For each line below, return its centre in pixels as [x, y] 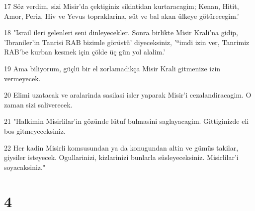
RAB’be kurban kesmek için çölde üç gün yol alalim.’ [85, 52]
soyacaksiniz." [25, 167]
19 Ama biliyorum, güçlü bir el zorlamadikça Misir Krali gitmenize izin [112, 68]
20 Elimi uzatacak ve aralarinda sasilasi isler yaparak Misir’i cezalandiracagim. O [128, 95]
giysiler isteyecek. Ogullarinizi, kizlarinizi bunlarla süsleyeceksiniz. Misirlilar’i [121, 157]
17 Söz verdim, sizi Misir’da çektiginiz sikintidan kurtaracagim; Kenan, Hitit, [122, 6]
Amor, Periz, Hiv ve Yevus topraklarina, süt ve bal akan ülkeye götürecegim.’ [122, 16]
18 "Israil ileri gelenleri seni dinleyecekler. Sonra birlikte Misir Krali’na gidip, [121, 32]
